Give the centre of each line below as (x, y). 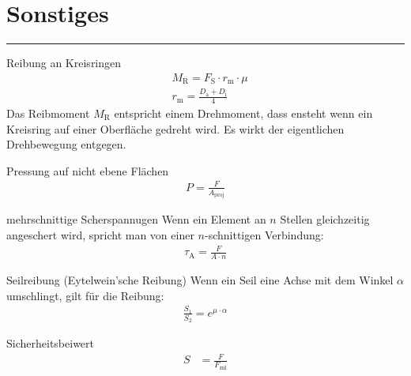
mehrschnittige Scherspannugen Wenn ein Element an (136, 219)
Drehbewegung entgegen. (66, 144)
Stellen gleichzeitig (325, 219)
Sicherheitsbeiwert (50, 343)
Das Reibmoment (48, 113)
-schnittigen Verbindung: (264, 235)
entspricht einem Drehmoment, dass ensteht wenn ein (243, 113)
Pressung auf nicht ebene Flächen (88, 170)
